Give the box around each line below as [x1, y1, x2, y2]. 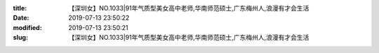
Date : [13, 14, 29, 22]
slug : [13, 33, 28, 42]
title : [13, 4, 27, 12]
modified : [13, 23, 42, 31]
